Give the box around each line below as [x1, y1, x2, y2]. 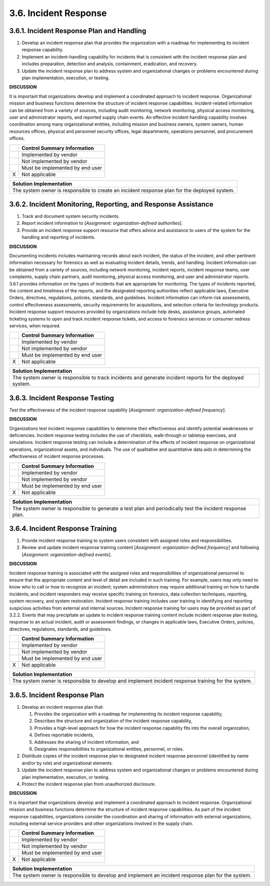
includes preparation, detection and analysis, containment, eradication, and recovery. [21, 61, 197, 67]
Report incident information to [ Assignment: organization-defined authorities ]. [21, 220, 183, 226]
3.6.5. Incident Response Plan [9, 691, 104, 699]
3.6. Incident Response [9, 8, 107, 19]
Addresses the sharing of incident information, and [34, 739, 139, 745]
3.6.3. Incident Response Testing [9, 394, 114, 402]
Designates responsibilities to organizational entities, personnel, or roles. [34, 746, 184, 752]
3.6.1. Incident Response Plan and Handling [9, 27, 146, 35]
